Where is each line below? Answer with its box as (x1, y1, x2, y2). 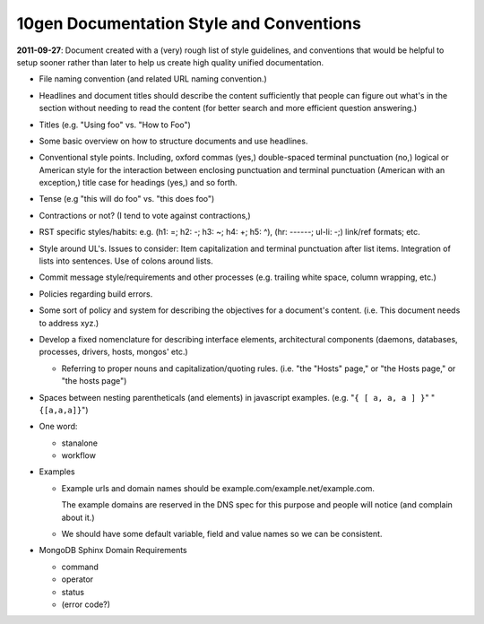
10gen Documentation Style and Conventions (16, 13, 362, 33)
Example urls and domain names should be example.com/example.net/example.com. (61, 482, 376, 493)
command (61, 561, 99, 572)
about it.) (61, 512, 95, 523)
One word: (39, 421, 78, 432)
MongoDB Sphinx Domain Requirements (39, 545, 187, 556)
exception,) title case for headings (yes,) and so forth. (39, 178, 238, 188)
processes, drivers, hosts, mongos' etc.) (39, 346, 188, 358)
